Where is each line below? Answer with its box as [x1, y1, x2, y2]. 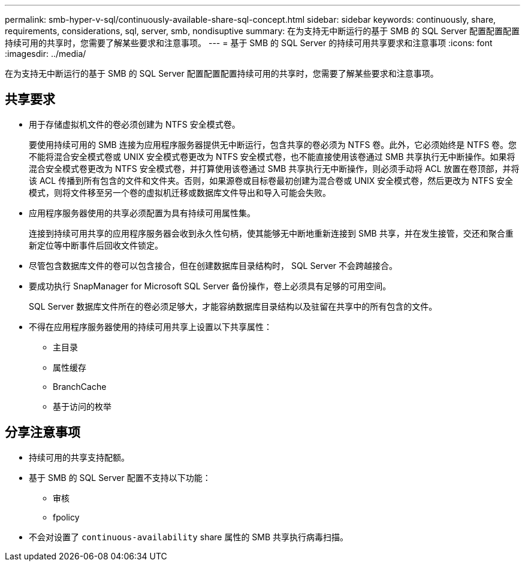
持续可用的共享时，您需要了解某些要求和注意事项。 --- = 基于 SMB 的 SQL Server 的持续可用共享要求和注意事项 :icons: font [5, 38, 493, 48]
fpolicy [53, 511, 80, 522]
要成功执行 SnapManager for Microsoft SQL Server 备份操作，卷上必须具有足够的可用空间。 [29, 280, 391, 291]
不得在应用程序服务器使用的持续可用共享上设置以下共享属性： [29, 321, 272, 332]
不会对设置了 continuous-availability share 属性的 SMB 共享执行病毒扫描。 [29, 531, 349, 542]
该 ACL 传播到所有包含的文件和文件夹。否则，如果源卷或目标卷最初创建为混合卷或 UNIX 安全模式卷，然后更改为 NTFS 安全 [29, 175, 514, 186]
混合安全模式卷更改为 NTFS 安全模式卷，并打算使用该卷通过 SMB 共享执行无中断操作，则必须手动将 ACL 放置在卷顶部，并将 [29, 163, 520, 174]
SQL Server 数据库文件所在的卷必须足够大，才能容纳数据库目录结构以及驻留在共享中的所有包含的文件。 [29, 301, 437, 311]
